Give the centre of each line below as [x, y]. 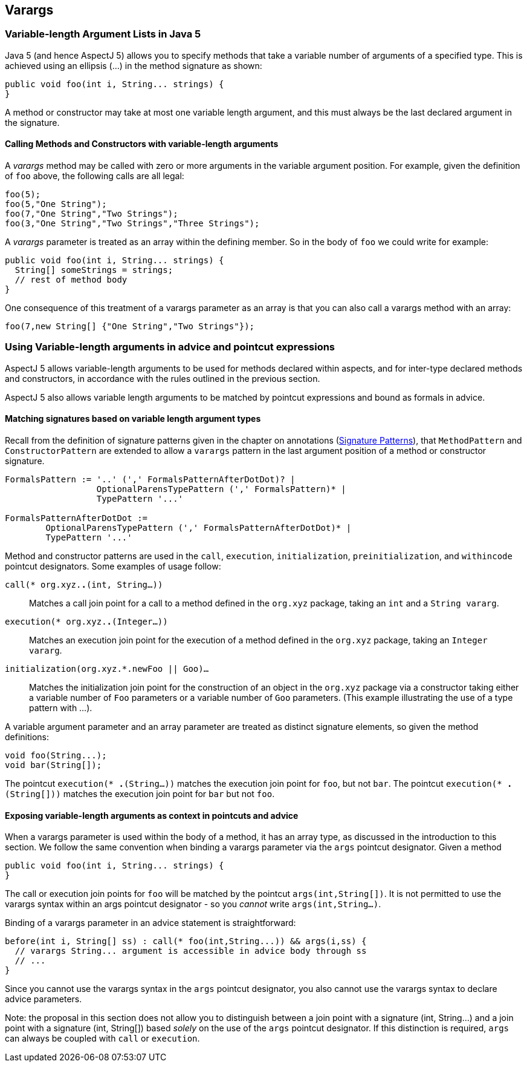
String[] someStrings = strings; [94, 270]
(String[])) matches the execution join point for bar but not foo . [140, 793]
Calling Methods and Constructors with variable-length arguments [142, 144]
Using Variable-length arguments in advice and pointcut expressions [170, 347]
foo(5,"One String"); [56, 204]
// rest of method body [71, 280]
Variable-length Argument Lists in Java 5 [103, 34]
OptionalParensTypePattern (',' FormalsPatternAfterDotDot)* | [199, 527]
